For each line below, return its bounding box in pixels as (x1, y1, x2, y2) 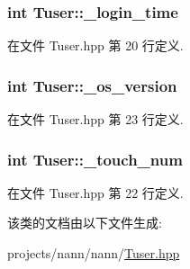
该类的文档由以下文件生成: (7, 213, 162, 232)
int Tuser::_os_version (7, 74, 177, 96)
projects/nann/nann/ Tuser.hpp (7, 244, 180, 263)
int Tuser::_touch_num (7, 148, 183, 170)
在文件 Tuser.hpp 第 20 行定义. (7, 36, 184, 55)
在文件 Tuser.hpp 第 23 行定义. (7, 110, 184, 129)
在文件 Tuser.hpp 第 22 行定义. (7, 183, 184, 202)
